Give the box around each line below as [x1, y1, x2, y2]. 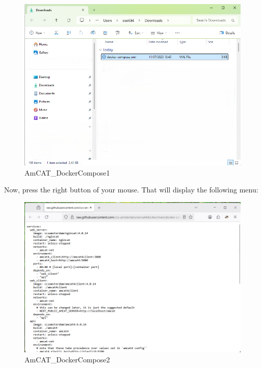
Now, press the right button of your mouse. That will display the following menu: [4, 184, 258, 195]
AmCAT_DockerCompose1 [24, 167, 110, 178]
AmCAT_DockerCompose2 [24, 354, 110, 364]
